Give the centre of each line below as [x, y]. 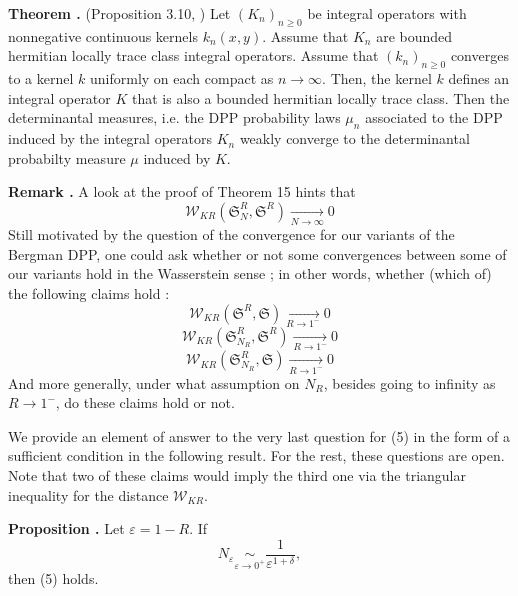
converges [479, 55]
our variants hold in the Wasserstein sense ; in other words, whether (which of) [250, 273]
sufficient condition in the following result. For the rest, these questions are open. [256, 455]
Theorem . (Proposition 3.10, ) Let [119, 13]
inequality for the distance [88, 494]
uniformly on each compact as [181, 78]
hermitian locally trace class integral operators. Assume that [193, 55]
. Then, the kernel [377, 78]
